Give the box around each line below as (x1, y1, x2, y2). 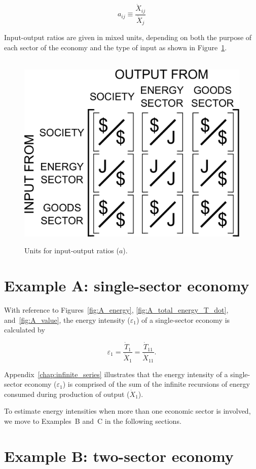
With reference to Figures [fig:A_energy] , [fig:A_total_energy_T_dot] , (4, 305, 229, 315)
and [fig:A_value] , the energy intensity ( (4, 314, 130, 325)
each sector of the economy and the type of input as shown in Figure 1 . (4, 42, 227, 52)
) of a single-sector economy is (136, 314, 230, 325)
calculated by (4, 324, 45, 335)
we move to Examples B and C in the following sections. (4, 416, 181, 426)
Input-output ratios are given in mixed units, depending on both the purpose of (4, 32, 252, 43)
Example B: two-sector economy (4, 445, 234, 466)
